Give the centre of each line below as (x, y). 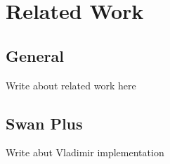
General (35, 55)
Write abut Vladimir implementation (85, 152)
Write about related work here (71, 85)
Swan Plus (44, 123)
